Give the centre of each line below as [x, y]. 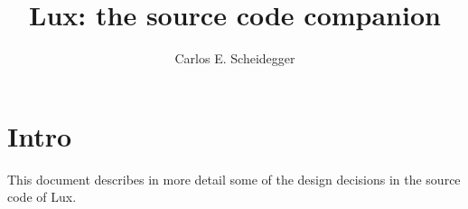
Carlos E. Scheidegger [235, 58]
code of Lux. [42, 197]
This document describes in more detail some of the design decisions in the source [234, 179]
